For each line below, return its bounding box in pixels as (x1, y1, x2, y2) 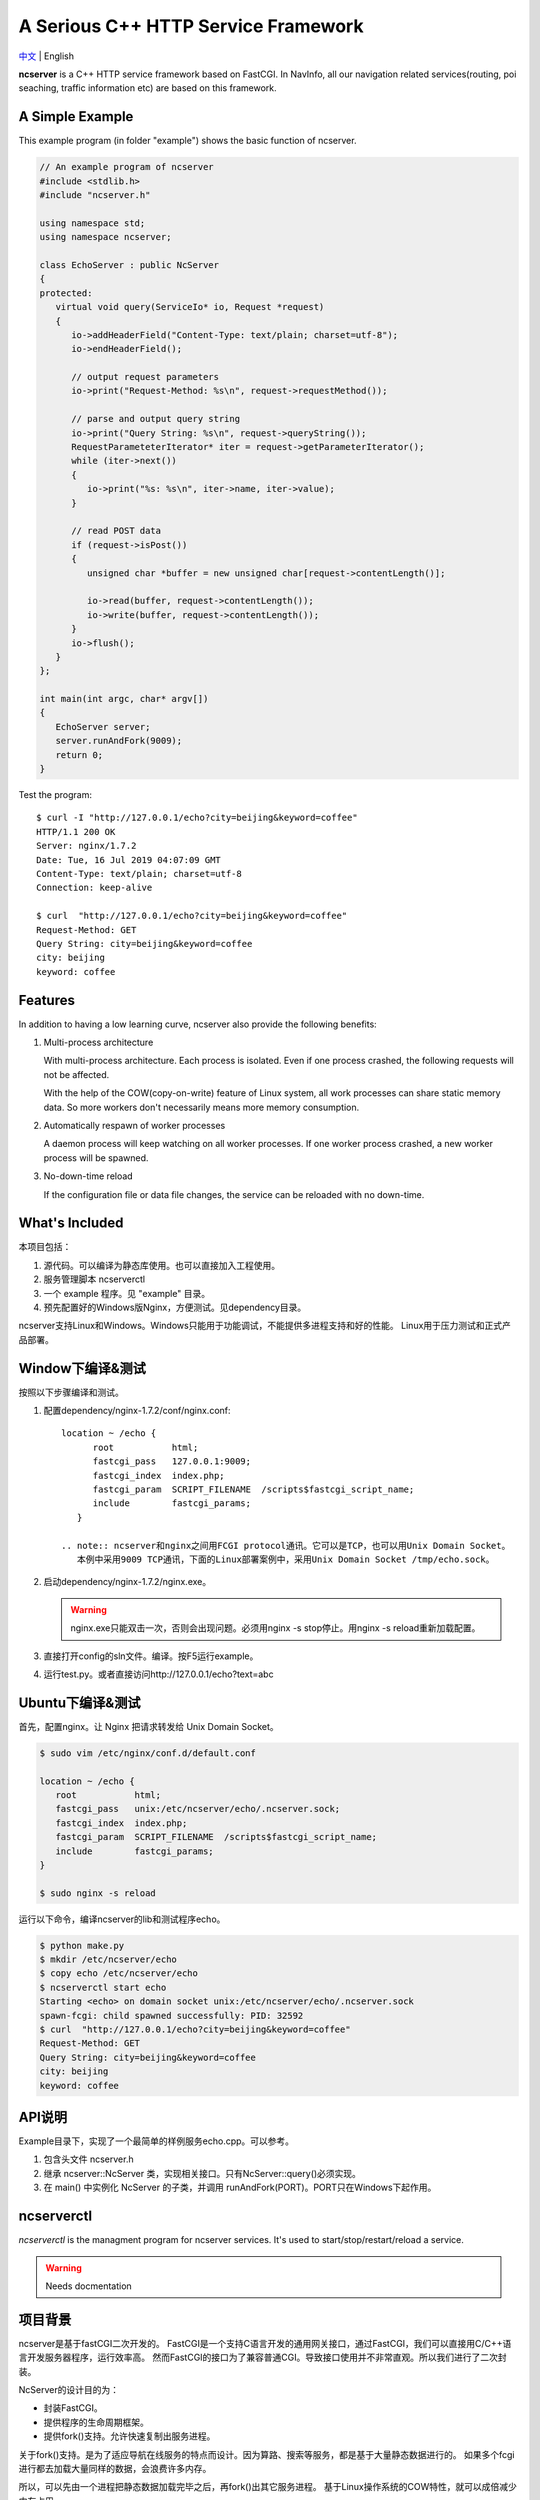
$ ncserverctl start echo (39, 1981, 167, 1993)
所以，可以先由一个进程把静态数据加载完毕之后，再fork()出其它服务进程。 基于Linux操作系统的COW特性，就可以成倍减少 (18, 2481, 517, 2493)
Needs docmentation (45, 2280, 132, 2292)
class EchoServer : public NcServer (39, 259, 220, 270)
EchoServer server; (55, 721, 151, 732)
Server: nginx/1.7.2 (36, 840, 137, 852)
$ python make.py (39, 1940, 125, 1951)
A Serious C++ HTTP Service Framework (18, 15, 364, 37)
